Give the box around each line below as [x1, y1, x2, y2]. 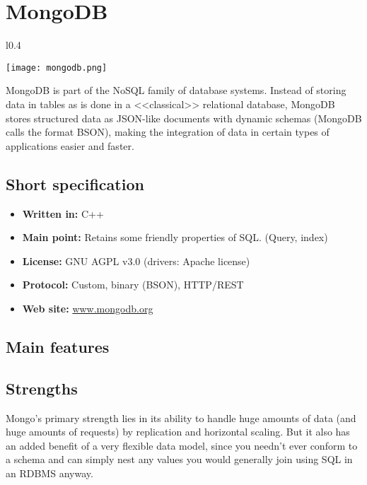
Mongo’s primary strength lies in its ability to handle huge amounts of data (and [6, 410, 356, 425]
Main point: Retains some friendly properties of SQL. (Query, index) [22, 230, 328, 245]
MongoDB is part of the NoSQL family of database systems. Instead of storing [6, 83, 346, 98]
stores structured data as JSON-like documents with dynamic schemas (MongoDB [6, 110, 362, 125]
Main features [6, 335, 110, 357]
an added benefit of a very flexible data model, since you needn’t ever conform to [6, 438, 358, 452]
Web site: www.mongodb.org [22, 300, 153, 315]
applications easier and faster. [6, 138, 134, 153]
